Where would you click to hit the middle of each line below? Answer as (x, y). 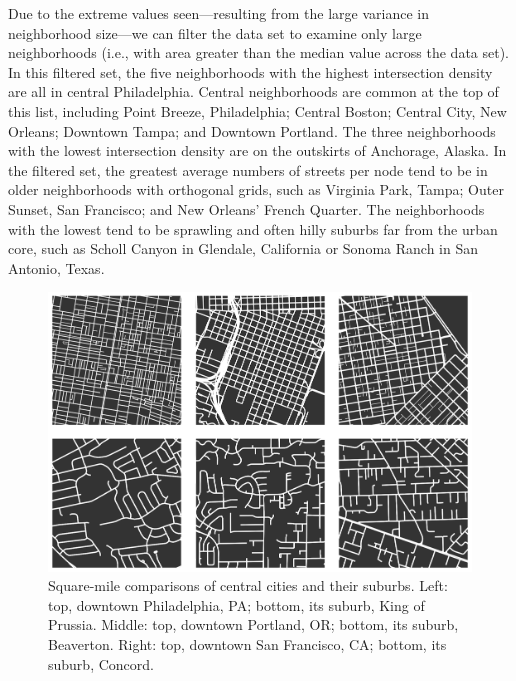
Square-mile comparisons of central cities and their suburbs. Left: (248, 585)
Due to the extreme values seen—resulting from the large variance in (218, 13)
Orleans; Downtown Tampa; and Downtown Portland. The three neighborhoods (252, 130)
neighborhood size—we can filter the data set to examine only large (215, 32)
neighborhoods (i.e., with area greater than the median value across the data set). (259, 52)
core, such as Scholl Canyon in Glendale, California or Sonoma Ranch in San (243, 248)
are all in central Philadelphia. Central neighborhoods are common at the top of (253, 91)
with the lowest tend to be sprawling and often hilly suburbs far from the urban (253, 228)
